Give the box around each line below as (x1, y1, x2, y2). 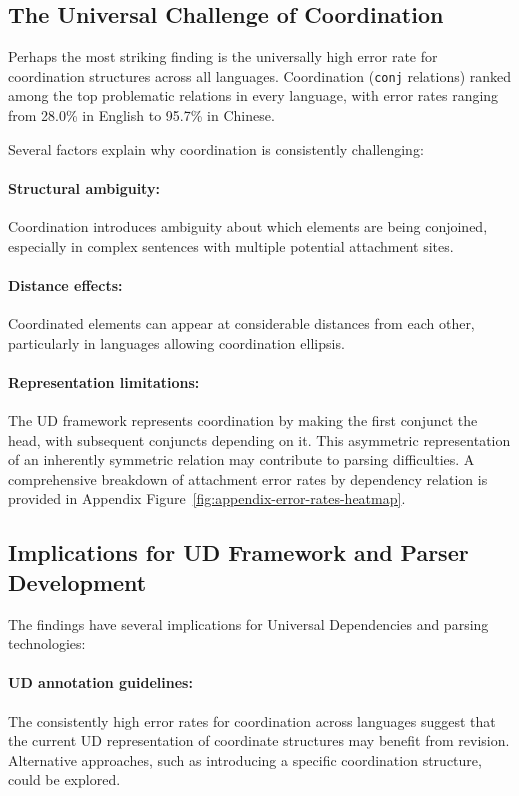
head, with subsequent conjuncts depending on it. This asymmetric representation (8, 429, 511, 450)
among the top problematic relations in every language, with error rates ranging (8, 85, 499, 106)
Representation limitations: (8, 371, 200, 392)
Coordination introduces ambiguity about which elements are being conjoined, (8, 216, 488, 237)
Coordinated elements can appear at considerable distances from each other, (8, 313, 475, 334)
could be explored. (8, 769, 121, 790)
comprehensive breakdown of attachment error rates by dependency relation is (8, 468, 488, 489)
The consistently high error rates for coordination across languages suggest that (8, 710, 496, 731)
